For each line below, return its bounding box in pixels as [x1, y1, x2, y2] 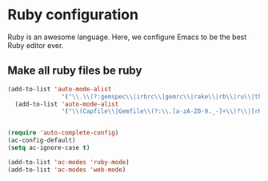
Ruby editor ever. [7, 40, 64, 50]
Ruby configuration [7, 6, 139, 24]
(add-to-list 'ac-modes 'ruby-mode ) [7, 158, 130, 166]
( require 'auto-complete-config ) [7, 129, 119, 137]
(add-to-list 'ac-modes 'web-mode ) [7, 166, 126, 174]
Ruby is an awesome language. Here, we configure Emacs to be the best [7, 32, 247, 42]
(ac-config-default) [7, 136, 77, 145]
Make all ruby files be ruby [7, 64, 142, 78]
